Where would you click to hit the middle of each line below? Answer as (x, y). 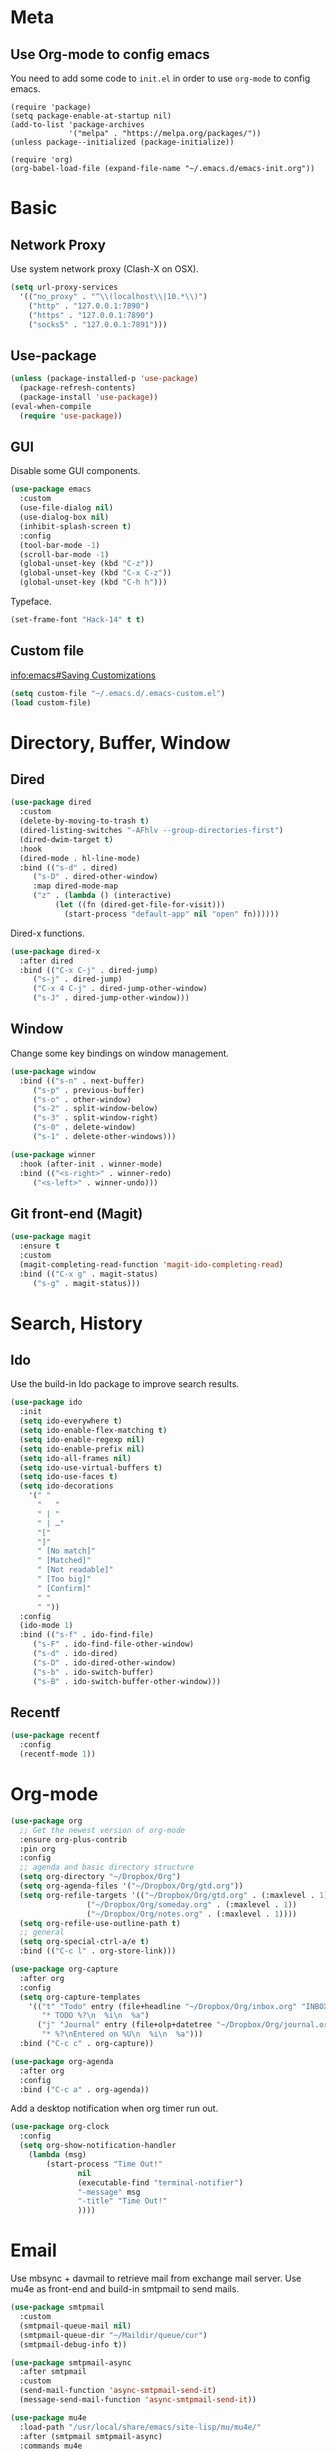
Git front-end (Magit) (76, 1213)
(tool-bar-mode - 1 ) (60, 545)
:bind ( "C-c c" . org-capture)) (87, 2044)
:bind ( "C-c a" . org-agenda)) (84, 2089)
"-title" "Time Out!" (122, 2201)
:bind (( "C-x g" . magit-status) (89, 1274)
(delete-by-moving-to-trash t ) (84, 821)
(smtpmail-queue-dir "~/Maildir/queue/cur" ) (113, 2335)
